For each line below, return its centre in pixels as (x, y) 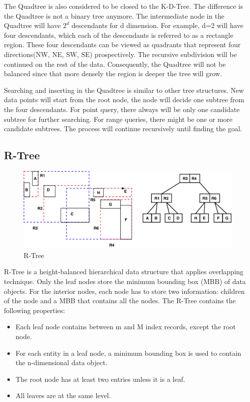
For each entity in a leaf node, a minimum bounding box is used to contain (128, 353)
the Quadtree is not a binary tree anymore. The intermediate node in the (114, 15)
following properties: (35, 310)
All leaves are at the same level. (63, 395)
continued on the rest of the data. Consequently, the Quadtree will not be (115, 64)
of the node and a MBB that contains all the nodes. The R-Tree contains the (120, 301)
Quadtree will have (32, 25)
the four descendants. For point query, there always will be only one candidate (122, 109)
